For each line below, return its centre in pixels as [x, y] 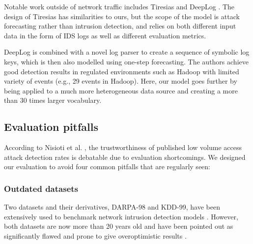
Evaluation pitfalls [51, 127]
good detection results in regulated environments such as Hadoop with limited [122, 71]
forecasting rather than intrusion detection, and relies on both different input [120, 26]
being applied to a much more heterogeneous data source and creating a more [121, 90]
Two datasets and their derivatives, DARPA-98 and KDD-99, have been [112, 207]
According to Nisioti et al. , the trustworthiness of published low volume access [123, 147]
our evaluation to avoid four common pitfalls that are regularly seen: [107, 167]
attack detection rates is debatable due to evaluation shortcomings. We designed [125, 157]
